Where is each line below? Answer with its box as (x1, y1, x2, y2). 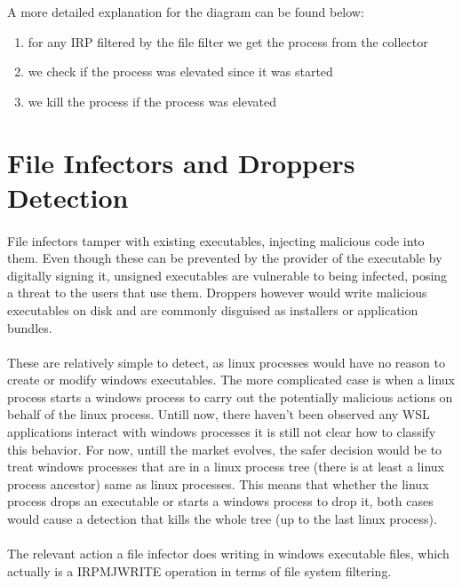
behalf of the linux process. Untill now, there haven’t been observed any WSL (7, 405, 430, 424)
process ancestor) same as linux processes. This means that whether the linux (7, 474, 429, 493)
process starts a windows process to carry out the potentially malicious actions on (7, 387, 453, 406)
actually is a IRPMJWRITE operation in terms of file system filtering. (7, 561, 392, 580)
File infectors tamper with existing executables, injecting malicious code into (7, 231, 425, 249)
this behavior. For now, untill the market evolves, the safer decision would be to (7, 439, 442, 458)
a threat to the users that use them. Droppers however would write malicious (7, 283, 427, 302)
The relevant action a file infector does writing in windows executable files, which (7, 544, 450, 563)
